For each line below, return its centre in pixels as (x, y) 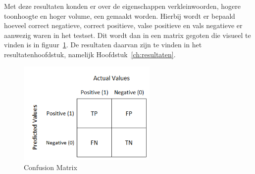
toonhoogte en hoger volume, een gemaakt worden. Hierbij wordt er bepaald (120, 16)
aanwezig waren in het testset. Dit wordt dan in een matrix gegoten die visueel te (127, 35)
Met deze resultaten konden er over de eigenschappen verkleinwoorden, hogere (122, 6)
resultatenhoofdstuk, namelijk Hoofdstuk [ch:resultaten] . (90, 54)
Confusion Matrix (51, 167)
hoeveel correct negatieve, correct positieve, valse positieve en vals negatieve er (123, 25)
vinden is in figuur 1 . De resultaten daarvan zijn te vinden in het (103, 45)
